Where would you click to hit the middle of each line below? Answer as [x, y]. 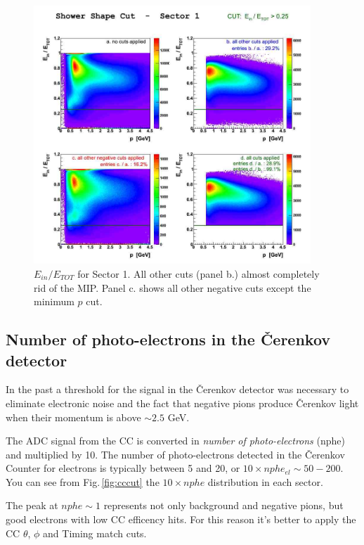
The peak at [32, 505]
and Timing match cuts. [95, 533]
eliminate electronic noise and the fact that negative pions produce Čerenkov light [182, 403]
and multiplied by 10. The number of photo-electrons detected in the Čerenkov [175, 454]
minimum [54, 301]
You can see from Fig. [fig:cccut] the [83, 481]
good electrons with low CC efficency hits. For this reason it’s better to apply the [181, 519]
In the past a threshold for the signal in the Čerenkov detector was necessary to [177, 389]
